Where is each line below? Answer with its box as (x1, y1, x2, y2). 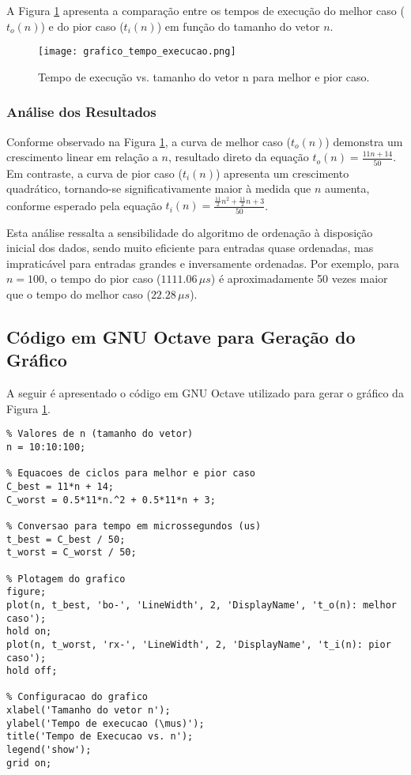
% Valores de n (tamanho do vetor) (6, 428, 194, 440)
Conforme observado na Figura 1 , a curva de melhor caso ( (6, 133, 291, 149)
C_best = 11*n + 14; (6, 480, 115, 492)
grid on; (6, 757, 52, 769)
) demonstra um (325, 133, 403, 149)
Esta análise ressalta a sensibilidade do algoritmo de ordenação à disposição (6, 224, 373, 240)
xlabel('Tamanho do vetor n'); (6, 705, 171, 717)
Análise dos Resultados (6, 102, 156, 122)
